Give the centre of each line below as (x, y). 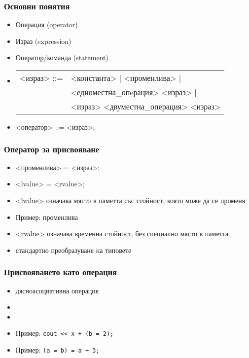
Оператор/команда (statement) (62, 57)
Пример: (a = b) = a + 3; (57, 350)
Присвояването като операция (60, 272)
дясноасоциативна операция (57, 290)
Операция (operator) (47, 24)
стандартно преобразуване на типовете (73, 250)
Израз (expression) (43, 41)
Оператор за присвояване (52, 149)
